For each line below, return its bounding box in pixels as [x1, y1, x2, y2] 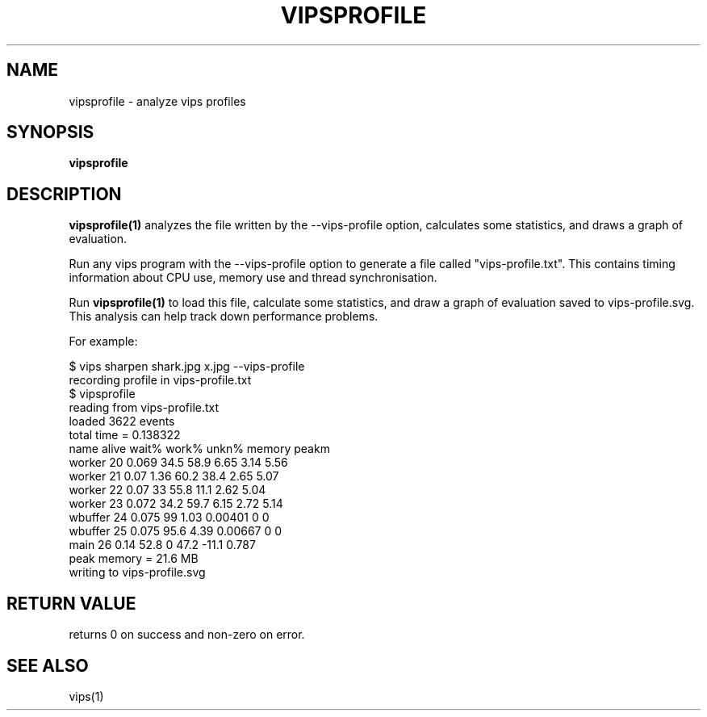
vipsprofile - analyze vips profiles [69, 94, 246, 108]
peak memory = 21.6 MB [69, 551, 199, 566]
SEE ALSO [6, 655, 89, 676]
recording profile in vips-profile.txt [69, 373, 252, 388]
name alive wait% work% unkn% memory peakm [69, 442, 330, 456]
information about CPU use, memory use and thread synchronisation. [69, 270, 437, 285]
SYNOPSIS [6, 122, 94, 143]
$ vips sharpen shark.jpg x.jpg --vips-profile [69, 359, 305, 374]
